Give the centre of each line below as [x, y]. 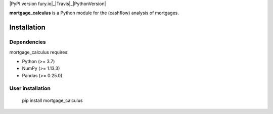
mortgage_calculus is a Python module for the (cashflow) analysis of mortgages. [94, 13]
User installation [30, 88]
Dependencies [28, 42]
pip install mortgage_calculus [52, 100]
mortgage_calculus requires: [39, 52]
